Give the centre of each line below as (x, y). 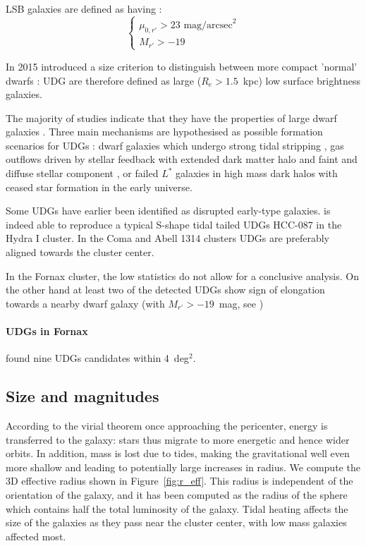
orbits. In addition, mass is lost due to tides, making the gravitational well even (178, 453)
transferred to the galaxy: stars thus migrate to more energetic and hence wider (178, 439)
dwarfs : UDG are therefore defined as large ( (104, 80)
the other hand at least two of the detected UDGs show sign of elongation (165, 290)
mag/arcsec (208, 26)
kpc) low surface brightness (302, 80)
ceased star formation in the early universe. (99, 187)
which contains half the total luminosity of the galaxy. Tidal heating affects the (177, 508)
